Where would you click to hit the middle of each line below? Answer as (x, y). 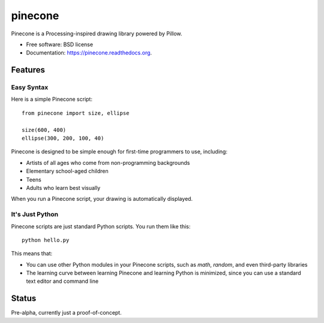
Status (24, 299)
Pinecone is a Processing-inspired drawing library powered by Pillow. (97, 34)
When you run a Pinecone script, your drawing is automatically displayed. (102, 199)
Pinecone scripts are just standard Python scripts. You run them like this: (101, 226)
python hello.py (46, 240)
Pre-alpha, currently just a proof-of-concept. (67, 313)
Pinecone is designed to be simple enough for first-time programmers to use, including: (119, 152)
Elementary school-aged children (67, 171)
